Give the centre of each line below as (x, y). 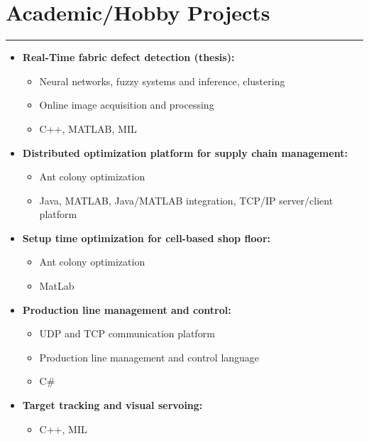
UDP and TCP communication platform (127, 333)
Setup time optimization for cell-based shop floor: (147, 238)
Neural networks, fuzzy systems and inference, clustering (162, 81)
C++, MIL (63, 429)
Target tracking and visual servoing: (112, 405)
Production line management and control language (149, 357)
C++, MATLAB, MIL (88, 128)
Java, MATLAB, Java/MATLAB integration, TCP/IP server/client (186, 200)
